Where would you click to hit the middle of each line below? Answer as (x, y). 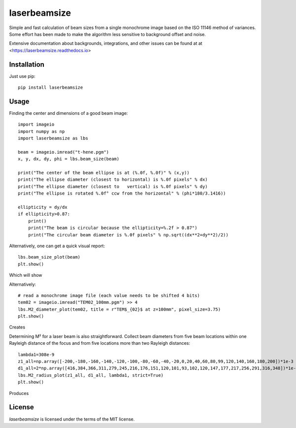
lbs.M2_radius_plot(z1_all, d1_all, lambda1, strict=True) (91, 375)
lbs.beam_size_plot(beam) (49, 257)
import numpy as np (41, 131)
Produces (19, 393)
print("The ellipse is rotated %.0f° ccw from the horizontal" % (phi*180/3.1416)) (122, 194)
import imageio (36, 125)
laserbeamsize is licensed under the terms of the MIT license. (72, 419)
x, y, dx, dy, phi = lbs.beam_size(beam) (69, 159)
